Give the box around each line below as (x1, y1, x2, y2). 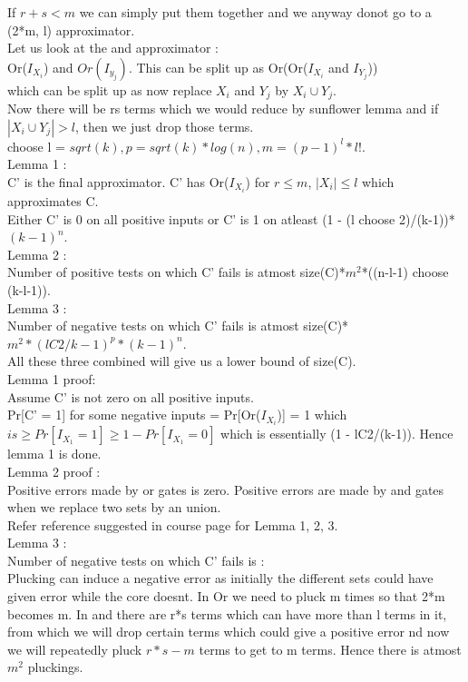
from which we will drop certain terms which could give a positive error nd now (7, 622, 450, 641)
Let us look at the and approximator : (7, 38, 219, 57)
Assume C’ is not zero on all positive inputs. (7, 387, 254, 406)
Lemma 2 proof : (7, 461, 101, 480)
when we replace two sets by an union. (7, 498, 221, 517)
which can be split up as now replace (7, 80, 212, 99)
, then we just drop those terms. (74, 116, 254, 135)
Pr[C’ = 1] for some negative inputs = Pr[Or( (7, 405, 261, 424)
